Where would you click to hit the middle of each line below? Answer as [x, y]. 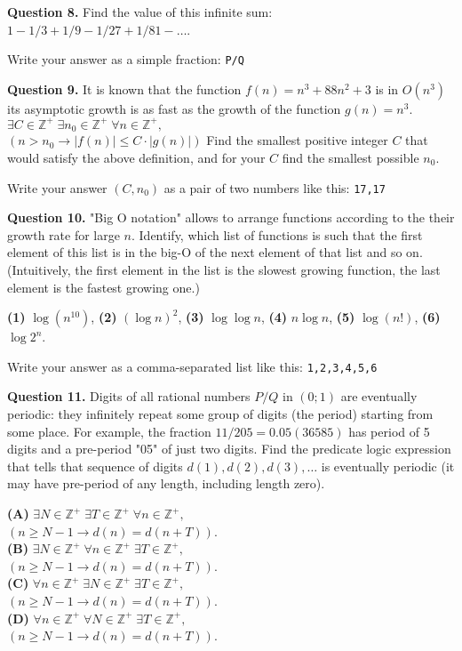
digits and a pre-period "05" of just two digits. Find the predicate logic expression [229, 449]
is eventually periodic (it [388, 466]
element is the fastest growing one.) [104, 287]
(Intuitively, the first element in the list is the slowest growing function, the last [224, 270]
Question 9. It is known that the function [124, 88]
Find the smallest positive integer [297, 140]
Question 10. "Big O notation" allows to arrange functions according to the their [231, 217]
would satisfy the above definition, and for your [136, 157]
